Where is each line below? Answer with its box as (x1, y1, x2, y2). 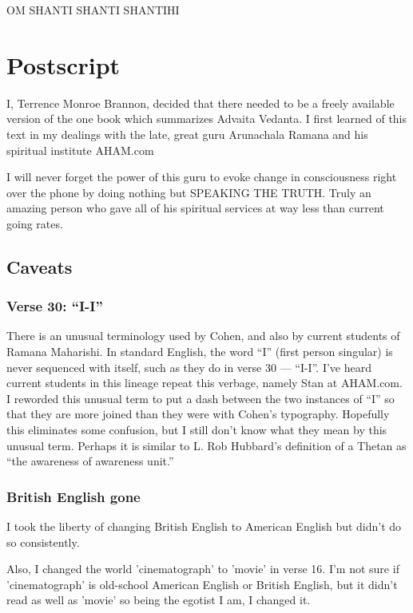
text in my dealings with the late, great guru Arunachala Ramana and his (6, 125, 368, 142)
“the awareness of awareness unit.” (6, 453, 174, 469)
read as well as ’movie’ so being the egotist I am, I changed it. (6, 591, 311, 608)
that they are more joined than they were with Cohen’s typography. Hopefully (6, 405, 390, 422)
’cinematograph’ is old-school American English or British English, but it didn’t (6, 575, 398, 592)
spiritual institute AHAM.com (6, 141, 154, 158)
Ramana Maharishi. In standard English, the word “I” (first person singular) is (6, 343, 393, 360)
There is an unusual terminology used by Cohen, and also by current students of (6, 327, 400, 344)
